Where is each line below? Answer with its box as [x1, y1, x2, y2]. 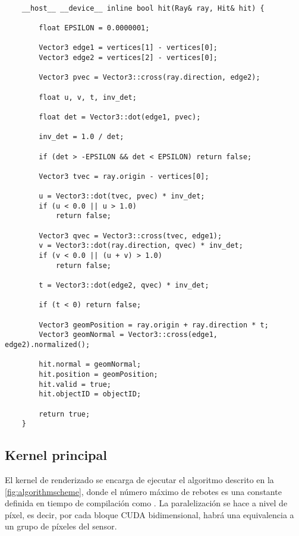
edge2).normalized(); [5, 340, 90, 349]
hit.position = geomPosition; [39, 370, 158, 379]
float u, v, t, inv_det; [39, 93, 137, 102]
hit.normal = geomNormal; [39, 360, 141, 369]
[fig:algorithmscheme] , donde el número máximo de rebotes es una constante [5, 485, 282, 497]
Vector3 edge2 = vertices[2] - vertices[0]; [39, 53, 218, 62]
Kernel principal [5, 446, 107, 464]
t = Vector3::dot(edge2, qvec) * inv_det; [39, 281, 209, 290]
